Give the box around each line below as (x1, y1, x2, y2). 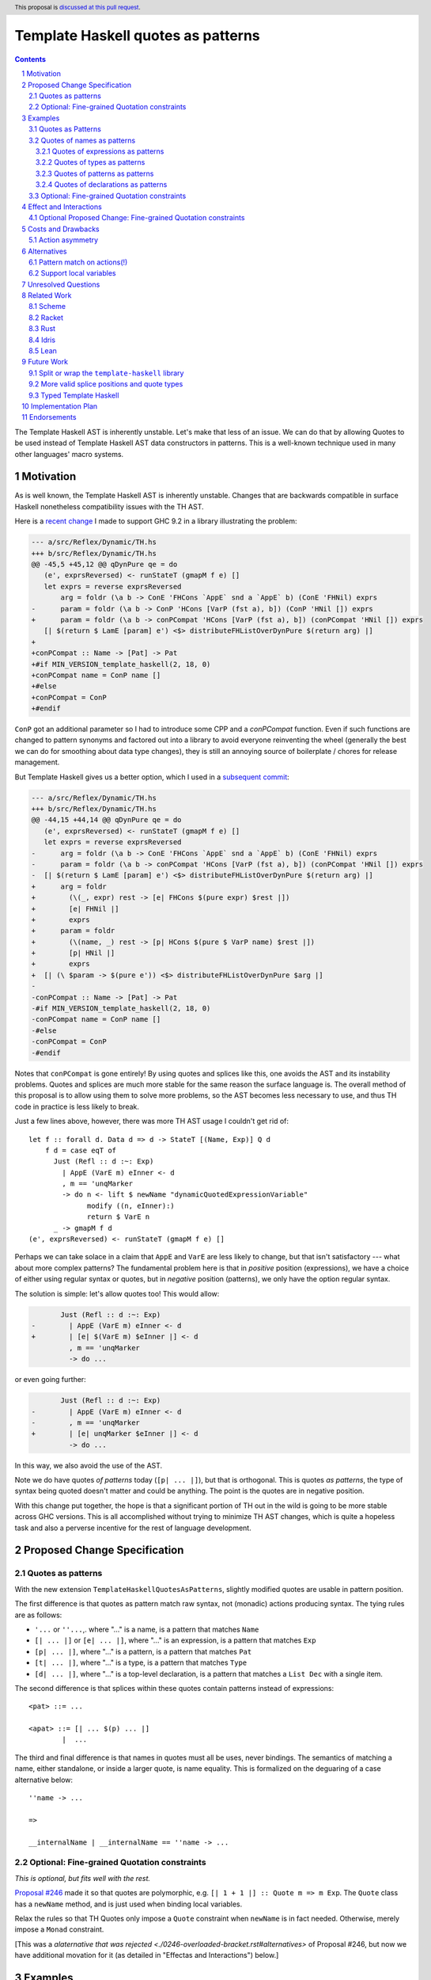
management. (14, 757, 60, 767)
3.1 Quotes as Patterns (28, 124, 102, 134)
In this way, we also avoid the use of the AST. (14, 1460, 163, 1470)
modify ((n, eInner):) (87, 1201, 176, 1210)
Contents (14, 54, 47, 63)
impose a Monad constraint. (14, 1925, 104, 1934)
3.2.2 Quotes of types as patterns (36, 158, 146, 167)
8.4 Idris (28, 335, 55, 345)
